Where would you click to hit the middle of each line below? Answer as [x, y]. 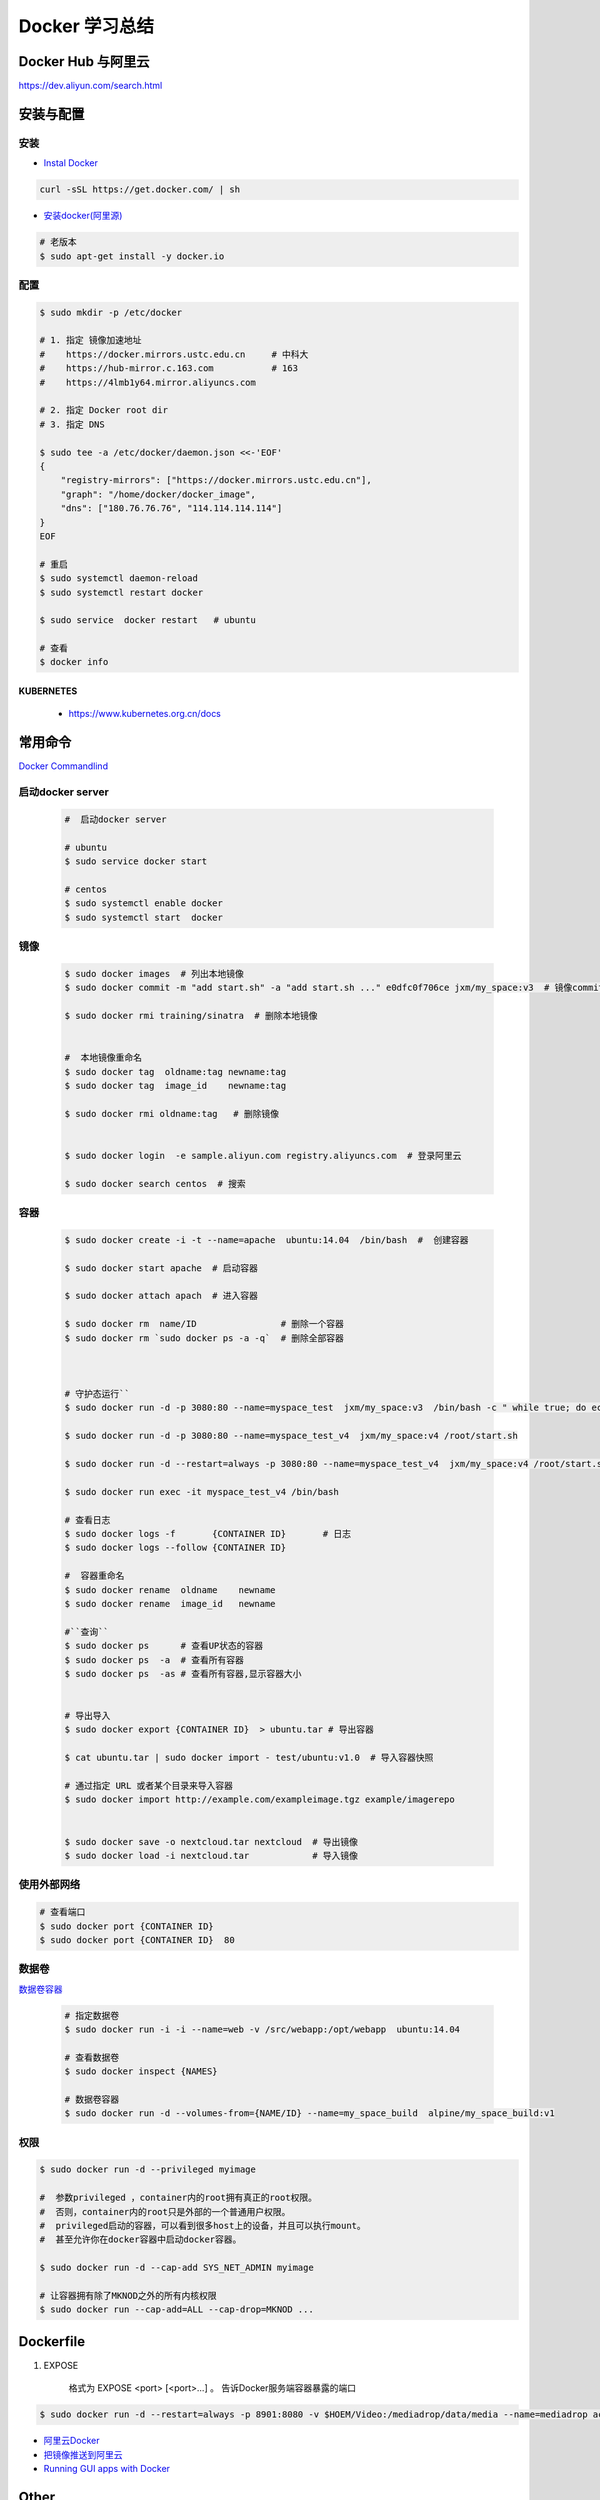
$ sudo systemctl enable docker [144, 903]
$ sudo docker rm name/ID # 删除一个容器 [204, 1324]
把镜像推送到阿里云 [83, 2454]
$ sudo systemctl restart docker [121, 592]
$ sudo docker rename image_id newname [170, 1603]
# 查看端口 [62, 1912]
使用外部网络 [49, 1885]
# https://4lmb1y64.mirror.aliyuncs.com [148, 382]
